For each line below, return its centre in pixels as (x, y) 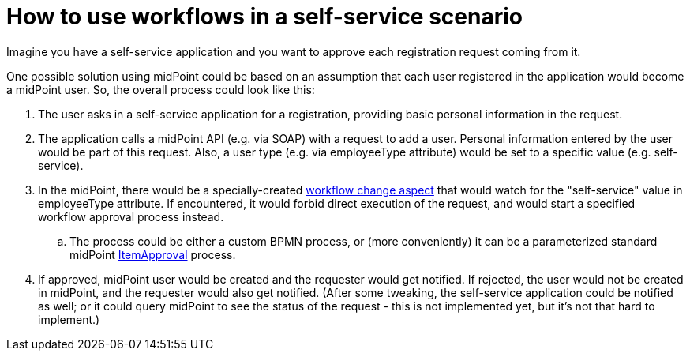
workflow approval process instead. (131, 216)
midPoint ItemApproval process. (153, 254)
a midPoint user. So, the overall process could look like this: (161, 89)
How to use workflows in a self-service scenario (264, 17)
